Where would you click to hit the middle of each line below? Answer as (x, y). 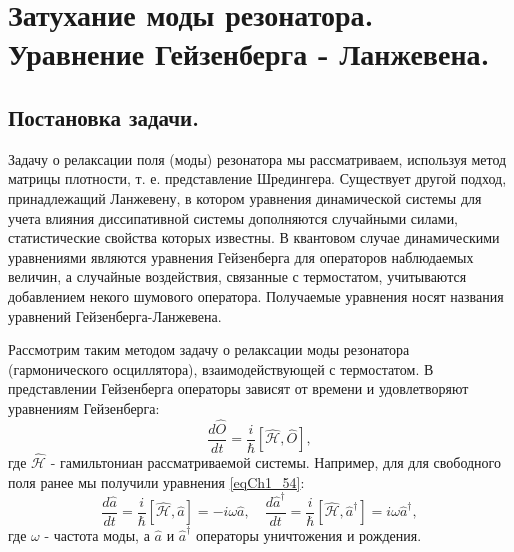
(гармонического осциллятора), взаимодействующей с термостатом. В (221, 368)
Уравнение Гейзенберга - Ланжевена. (249, 53)
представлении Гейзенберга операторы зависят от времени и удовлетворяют (238, 388)
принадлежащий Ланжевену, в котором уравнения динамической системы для (245, 197)
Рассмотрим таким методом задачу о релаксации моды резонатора (209, 349)
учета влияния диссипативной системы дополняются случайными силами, (233, 217)
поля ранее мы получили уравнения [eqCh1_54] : (156, 481)
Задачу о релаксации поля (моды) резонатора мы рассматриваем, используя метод (257, 158)
